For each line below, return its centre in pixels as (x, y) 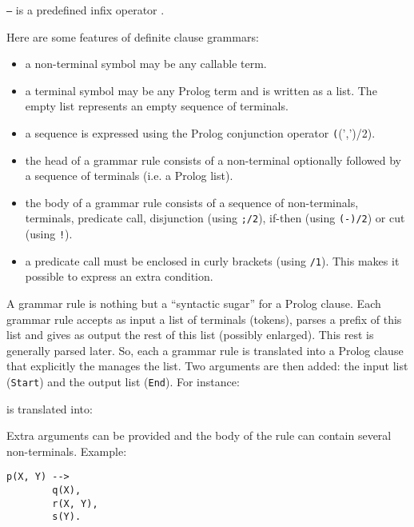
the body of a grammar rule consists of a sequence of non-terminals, (192, 202)
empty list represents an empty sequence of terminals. (157, 106)
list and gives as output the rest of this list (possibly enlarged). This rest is (190, 335)
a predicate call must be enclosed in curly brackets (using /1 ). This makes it (212, 260)
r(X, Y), (75, 503)
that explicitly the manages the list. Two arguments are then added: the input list (207, 366)
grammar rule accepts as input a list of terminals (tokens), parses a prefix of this (204, 319)
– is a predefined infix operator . (86, 10)
